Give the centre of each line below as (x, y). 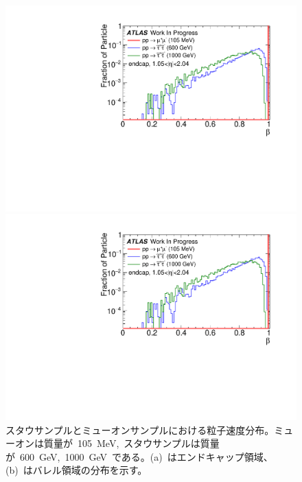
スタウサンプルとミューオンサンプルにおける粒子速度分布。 (140, 429)
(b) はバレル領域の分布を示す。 (77, 470)
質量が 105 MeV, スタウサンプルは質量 (131, 443)
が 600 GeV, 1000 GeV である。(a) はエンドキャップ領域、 (139, 456)
